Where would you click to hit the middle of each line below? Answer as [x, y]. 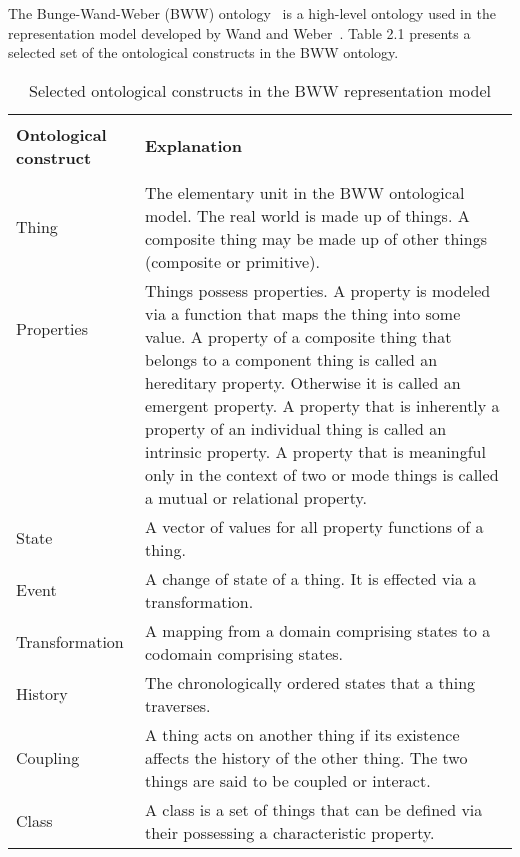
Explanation [193, 146]
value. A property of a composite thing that [298, 336]
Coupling [48, 757]
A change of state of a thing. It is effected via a [310, 578]
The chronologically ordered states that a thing [310, 682]
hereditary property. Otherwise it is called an [302, 382]
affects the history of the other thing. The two [306, 757]
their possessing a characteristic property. [289, 832]
